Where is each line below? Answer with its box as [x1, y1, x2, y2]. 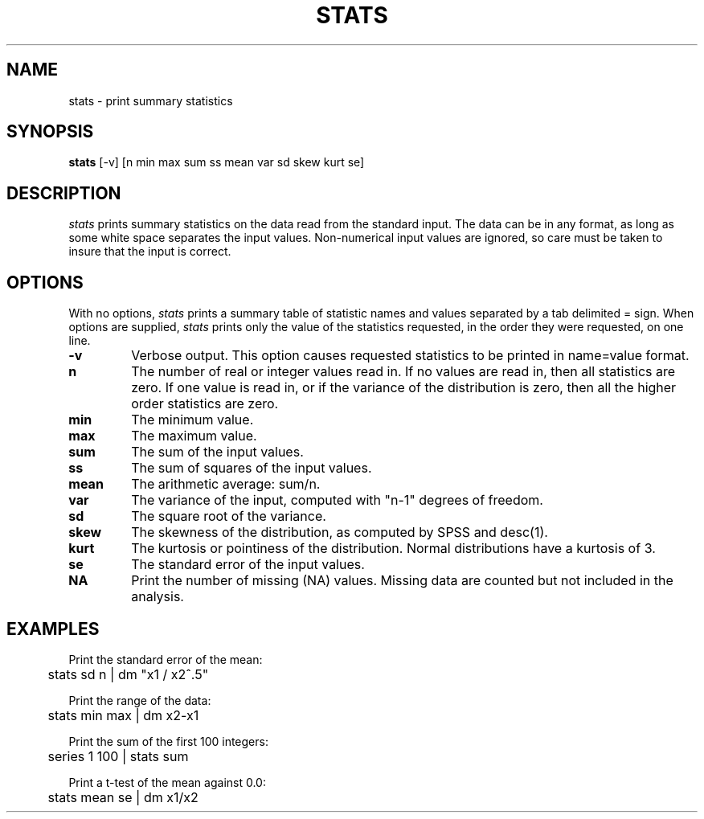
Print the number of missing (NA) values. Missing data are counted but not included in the [131, 572, 673, 589]
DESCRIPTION [6, 182, 121, 203]
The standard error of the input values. [131, 556, 365, 573]
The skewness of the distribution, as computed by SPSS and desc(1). [131, 524, 548, 541]
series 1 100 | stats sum [47, 747, 189, 764]
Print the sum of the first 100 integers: [68, 734, 268, 748]
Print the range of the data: [68, 693, 211, 707]
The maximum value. [131, 428, 257, 444]
